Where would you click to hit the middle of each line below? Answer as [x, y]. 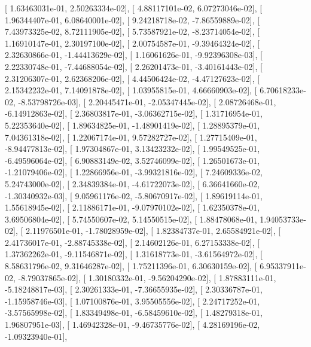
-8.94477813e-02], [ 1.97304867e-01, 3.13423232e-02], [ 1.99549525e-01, [132, 149]
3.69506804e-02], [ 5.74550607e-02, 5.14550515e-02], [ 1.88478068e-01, [131, 219]
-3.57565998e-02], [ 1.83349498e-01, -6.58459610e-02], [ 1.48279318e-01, [134, 313]
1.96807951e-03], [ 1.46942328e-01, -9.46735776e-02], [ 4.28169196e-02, [132, 325]
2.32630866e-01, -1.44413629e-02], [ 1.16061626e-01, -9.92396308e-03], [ [134, 55]
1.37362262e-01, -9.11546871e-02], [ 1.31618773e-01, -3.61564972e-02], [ [134, 254]
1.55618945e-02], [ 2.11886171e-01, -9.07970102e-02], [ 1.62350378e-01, [132, 207]
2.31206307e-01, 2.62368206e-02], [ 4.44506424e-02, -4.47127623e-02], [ [132, 78]
